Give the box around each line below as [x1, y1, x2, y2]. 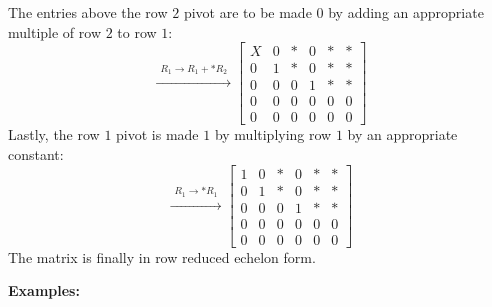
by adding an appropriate [328, 2, 484, 22]
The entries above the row [8, 2, 168, 22]
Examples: [8, 280, 80, 301]
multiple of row [8, 21, 101, 42]
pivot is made [116, 124, 199, 145]
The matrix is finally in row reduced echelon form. [8, 246, 316, 267]
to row [117, 21, 157, 42]
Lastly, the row [8, 124, 100, 145]
